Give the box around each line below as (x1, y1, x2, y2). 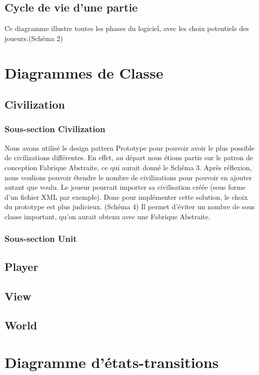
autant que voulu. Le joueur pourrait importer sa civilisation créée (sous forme (4, 182, 245, 192)
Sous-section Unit (4, 232, 77, 245)
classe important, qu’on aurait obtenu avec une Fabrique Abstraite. (4, 211, 210, 221)
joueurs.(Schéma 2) (4, 33, 63, 43)
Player (4, 258, 38, 274)
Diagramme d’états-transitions (4, 351, 219, 372)
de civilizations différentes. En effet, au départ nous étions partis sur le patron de (4, 152, 253, 163)
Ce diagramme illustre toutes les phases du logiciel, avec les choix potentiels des (4, 23, 249, 34)
